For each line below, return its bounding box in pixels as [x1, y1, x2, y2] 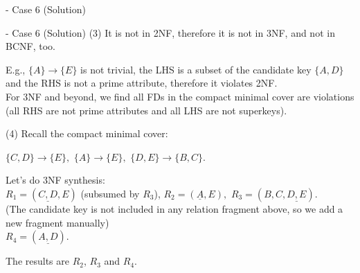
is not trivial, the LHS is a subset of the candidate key [80, 62, 312, 76]
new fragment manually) [6, 215, 109, 229]
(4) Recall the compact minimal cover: [6, 126, 168, 141]
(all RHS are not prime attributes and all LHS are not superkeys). [6, 103, 287, 117]
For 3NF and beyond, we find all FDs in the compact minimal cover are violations [6, 89, 354, 103]
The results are [6, 254, 69, 268]
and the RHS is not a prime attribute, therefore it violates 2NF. [6, 76, 278, 90]
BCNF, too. [6, 39, 55, 53]
